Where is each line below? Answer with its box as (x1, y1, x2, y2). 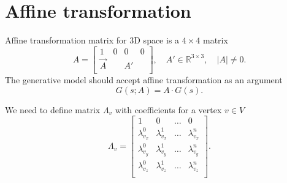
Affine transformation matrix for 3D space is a (5, 34, 180, 47)
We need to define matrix (5, 103, 101, 116)
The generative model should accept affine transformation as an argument (5, 73, 283, 86)
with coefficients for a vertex (115, 103, 222, 116)
